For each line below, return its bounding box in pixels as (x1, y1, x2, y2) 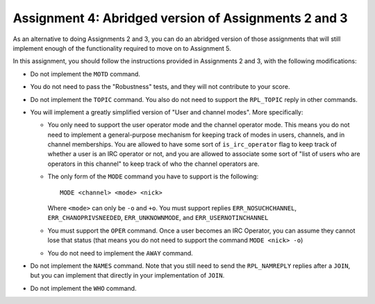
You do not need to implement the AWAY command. (47, 248, 194, 257)
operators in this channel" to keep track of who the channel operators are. (47, 160, 260, 168)
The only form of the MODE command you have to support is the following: (47, 172, 259, 180)
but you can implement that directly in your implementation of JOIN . (30, 271, 225, 280)
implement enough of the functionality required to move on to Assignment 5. (12, 44, 232, 52)
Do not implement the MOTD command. (30, 69, 140, 78)
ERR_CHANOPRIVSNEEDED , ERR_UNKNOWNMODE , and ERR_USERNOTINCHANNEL (47, 214, 269, 222)
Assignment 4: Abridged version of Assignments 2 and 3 (12, 10, 348, 26)
